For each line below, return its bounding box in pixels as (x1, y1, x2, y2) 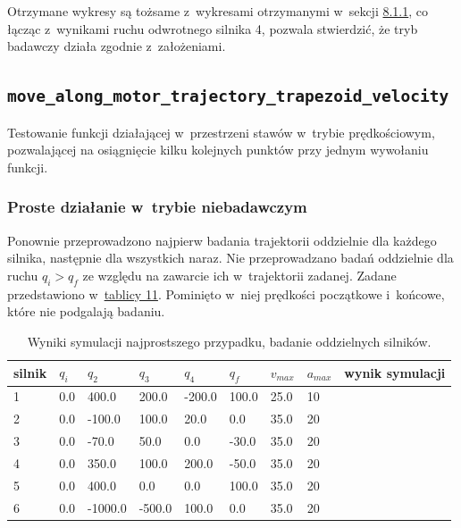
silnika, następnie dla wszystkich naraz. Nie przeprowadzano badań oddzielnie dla (7, 248, 454, 267)
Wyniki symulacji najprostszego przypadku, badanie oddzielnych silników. (27, 331, 432, 350)
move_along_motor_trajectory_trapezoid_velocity (7, 87, 449, 106)
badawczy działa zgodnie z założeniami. (7, 37, 226, 55)
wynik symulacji (344, 363, 446, 381)
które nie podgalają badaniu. (7, 302, 165, 321)
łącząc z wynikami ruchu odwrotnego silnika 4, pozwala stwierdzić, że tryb (7, 19, 418, 38)
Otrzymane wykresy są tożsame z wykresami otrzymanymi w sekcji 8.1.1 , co (7, 2, 429, 20)
